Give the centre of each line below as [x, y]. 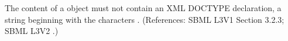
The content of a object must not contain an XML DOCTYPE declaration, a [143, 8]
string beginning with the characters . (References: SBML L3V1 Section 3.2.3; [145, 19]
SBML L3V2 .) [32, 31]
